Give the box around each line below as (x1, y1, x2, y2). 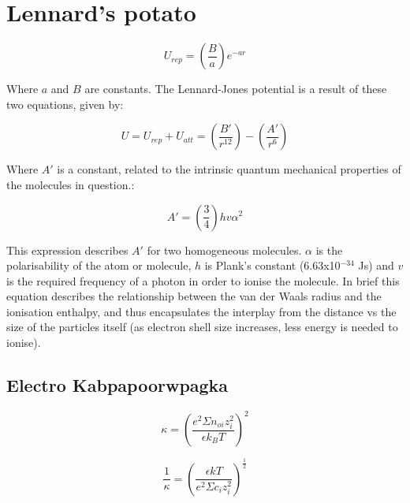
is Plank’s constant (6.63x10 (204, 257, 341, 274)
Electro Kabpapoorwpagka (6, 373, 229, 397)
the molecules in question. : (6, 176, 135, 192)
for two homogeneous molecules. (147, 241, 302, 258)
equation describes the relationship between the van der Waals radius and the (6, 288, 382, 304)
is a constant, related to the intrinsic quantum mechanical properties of (57, 161, 401, 177)
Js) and (358, 257, 394, 274)
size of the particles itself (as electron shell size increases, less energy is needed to (6, 319, 398, 335)
